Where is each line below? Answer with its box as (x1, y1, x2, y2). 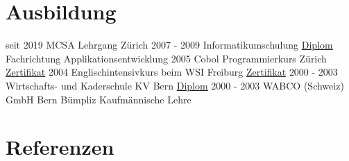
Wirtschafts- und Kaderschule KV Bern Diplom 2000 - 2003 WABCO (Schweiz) (6, 78, 344, 92)
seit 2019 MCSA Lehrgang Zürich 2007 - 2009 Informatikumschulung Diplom (6, 37, 333, 52)
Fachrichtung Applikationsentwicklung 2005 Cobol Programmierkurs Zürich (6, 51, 327, 65)
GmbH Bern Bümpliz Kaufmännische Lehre (6, 92, 191, 106)
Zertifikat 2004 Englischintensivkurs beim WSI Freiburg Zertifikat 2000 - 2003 (6, 65, 338, 79)
